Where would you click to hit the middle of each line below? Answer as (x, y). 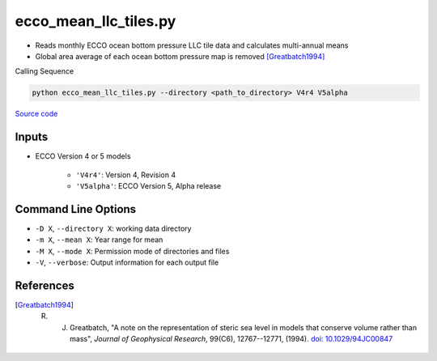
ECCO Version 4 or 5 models (83, 156)
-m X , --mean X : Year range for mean (99, 240)
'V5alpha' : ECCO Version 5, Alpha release (148, 185)
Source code (36, 114)
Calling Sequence (45, 71)
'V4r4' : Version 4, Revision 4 (126, 175)
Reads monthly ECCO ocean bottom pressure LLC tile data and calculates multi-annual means (192, 45)
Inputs (32, 137)
